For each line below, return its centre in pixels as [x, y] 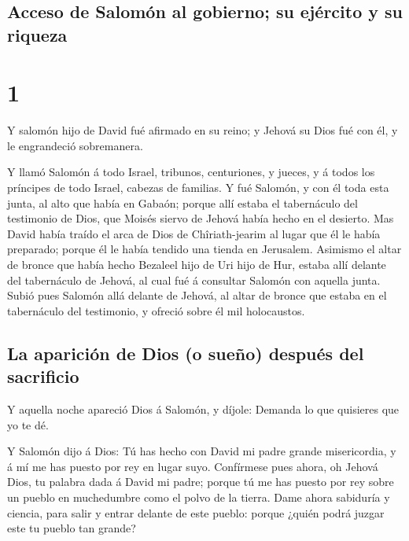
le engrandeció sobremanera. [75, 145]
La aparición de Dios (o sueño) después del [186, 353]
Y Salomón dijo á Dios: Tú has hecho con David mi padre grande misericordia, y [202, 451]
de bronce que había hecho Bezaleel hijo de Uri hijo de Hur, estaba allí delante [197, 265]
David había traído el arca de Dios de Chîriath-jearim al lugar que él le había [194, 233]
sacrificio [43, 376]
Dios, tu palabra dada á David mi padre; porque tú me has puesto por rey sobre [201, 482]
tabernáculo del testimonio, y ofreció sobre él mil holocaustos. [156, 310]
